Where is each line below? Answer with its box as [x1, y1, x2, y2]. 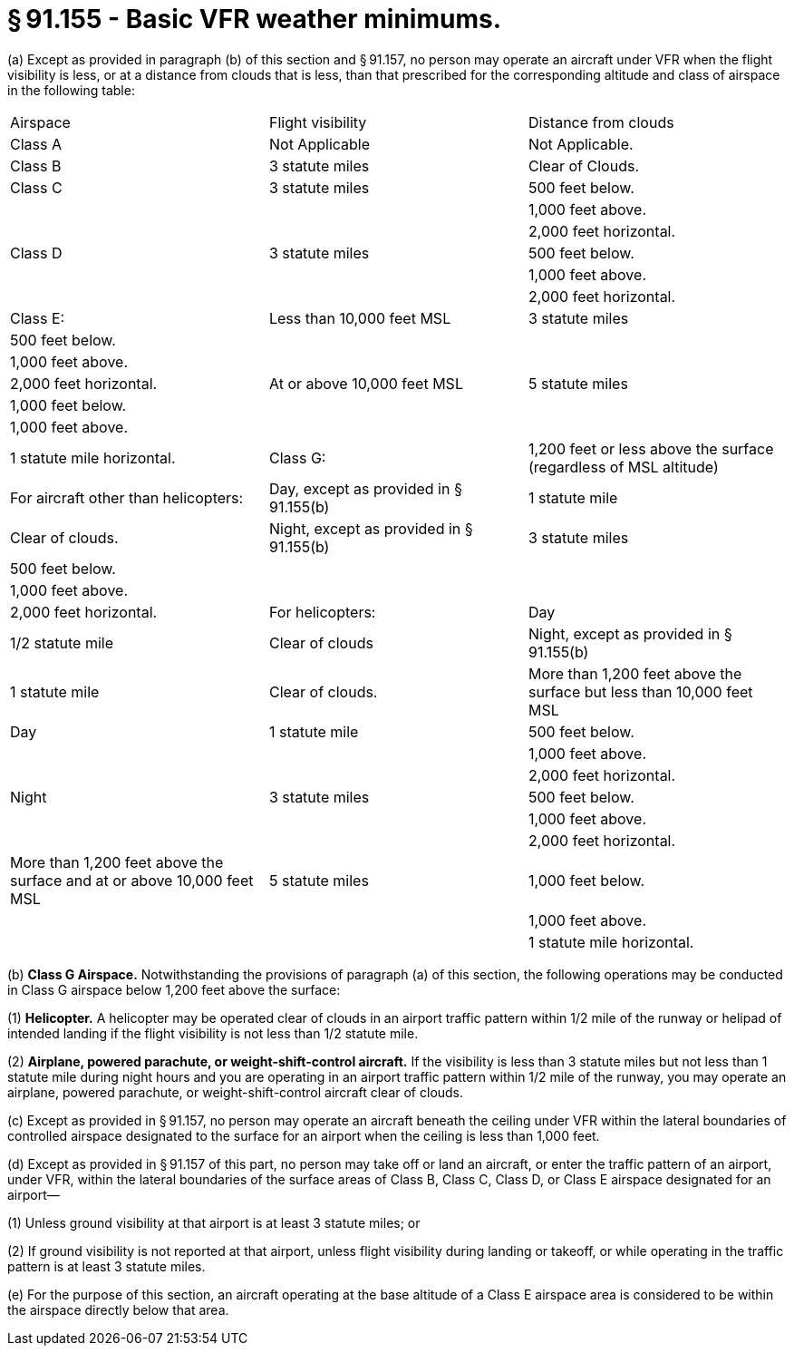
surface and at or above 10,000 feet [10, 871, 254, 890]
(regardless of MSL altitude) [528, 457, 719, 476]
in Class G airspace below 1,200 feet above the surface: [7, 981, 341, 998]
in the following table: [7, 82, 135, 98]
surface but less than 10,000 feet [528, 682, 753, 701]
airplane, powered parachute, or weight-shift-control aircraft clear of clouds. [7, 1084, 464, 1100]
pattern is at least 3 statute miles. [7, 1258, 206, 1274]
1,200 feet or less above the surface [528, 439, 774, 458]
